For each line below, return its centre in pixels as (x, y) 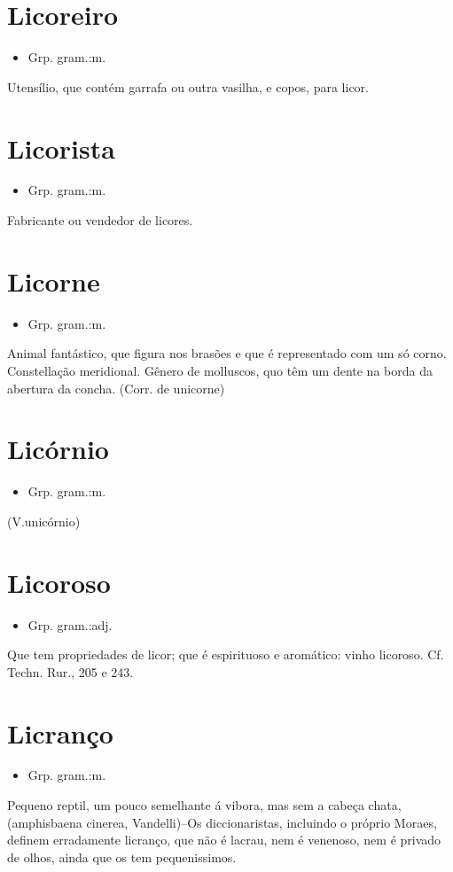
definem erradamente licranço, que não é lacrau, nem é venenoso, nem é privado (224, 840)
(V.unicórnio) (44, 521)
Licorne (54, 280)
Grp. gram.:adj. (70, 624)
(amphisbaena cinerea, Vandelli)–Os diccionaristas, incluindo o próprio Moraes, (222, 822)
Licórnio (58, 449)
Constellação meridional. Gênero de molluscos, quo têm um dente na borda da (220, 370)
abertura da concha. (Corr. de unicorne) (116, 388)
